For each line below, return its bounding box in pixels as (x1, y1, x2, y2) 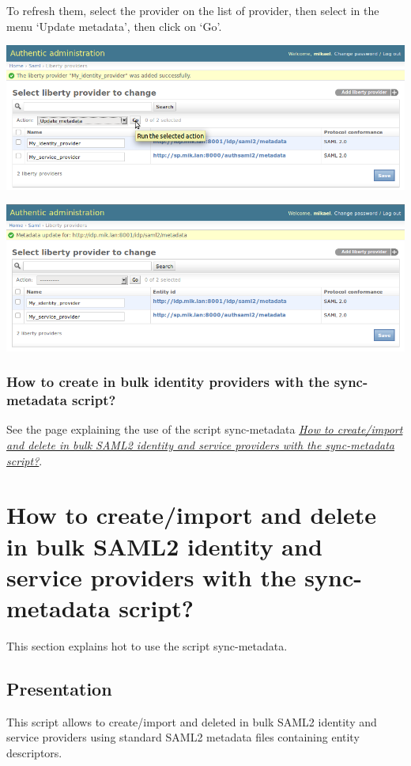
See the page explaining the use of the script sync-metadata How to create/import (6, 421, 403, 438)
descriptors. (6, 744, 62, 760)
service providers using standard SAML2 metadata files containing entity (6, 729, 360, 745)
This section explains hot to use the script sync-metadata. (6, 637, 288, 654)
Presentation (6, 676, 112, 700)
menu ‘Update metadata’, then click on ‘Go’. (6, 17, 222, 34)
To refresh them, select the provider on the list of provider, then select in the (6, 2, 379, 18)
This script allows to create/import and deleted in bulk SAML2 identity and (6, 713, 377, 730)
